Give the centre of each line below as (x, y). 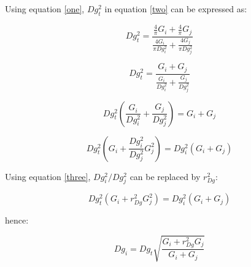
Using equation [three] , (48, 176)
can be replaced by (165, 176)
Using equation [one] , (45, 9)
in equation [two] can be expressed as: (176, 9)
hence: (17, 220)
